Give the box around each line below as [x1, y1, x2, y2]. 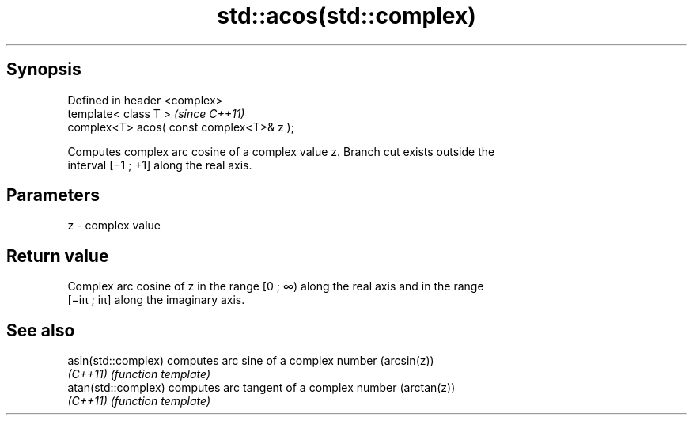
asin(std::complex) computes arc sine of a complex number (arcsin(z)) [67, 354, 434, 368]
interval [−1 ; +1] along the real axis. [67, 157, 252, 172]
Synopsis [6, 59, 81, 80]
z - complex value [67, 218, 161, 233]
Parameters [6, 185, 100, 206]
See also [6, 320, 75, 340]
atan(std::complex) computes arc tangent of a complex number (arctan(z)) [67, 381, 456, 395]
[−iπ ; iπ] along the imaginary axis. [67, 293, 245, 307]
